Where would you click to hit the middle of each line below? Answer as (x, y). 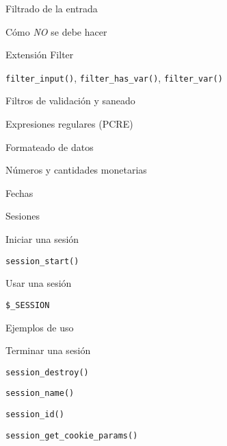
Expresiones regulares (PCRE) (69, 124)
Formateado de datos (50, 146)
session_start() (42, 261)
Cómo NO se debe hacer (56, 31)
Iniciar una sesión (42, 239)
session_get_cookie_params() (72, 435)
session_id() (35, 414)
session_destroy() (47, 372)
